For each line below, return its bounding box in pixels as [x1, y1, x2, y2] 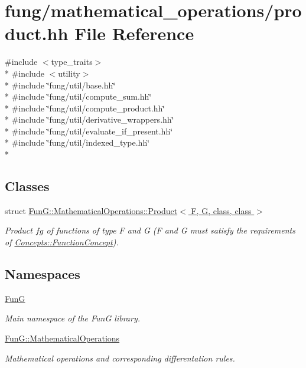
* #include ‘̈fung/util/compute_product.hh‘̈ [5, 101, 165, 114]
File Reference [74, 21, 194, 45]
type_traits [51, 55, 93, 68]
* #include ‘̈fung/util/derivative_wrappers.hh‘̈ [5, 113, 174, 126]
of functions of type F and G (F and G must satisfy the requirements [46, 224, 295, 236]
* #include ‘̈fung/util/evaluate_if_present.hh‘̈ [5, 124, 173, 137]
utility [58, 67, 80, 79]
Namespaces [5, 265, 80, 283]
